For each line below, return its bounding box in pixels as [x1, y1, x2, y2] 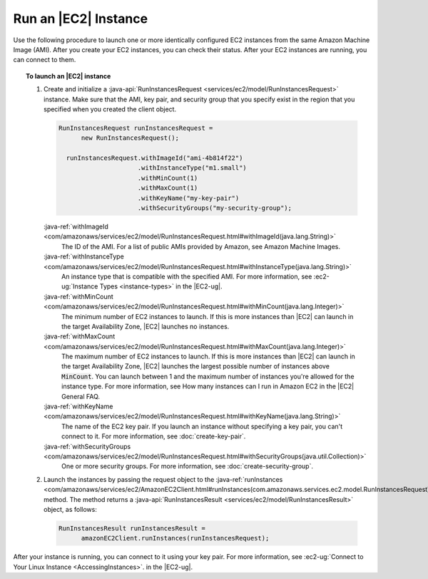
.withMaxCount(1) [137, 184, 198, 192]
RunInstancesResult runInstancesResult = [58, 524, 206, 532]
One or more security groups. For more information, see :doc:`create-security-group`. [61, 462, 314, 470]
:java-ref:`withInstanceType [44, 252, 124, 261]
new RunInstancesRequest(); [81, 134, 180, 142]
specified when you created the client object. [44, 104, 177, 114]
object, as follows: [44, 505, 98, 513]
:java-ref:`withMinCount [44, 292, 113, 301]
